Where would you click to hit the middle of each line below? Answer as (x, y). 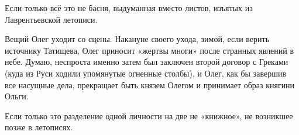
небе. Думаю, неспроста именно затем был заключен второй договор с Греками (147, 62)
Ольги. (17, 96)
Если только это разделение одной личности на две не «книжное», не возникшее (149, 115)
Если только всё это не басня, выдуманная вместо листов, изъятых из (129, 8)
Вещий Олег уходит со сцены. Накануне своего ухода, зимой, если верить (137, 39)
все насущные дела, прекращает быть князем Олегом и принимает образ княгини (150, 84)
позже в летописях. (39, 127)
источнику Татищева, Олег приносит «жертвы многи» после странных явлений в (149, 50)
